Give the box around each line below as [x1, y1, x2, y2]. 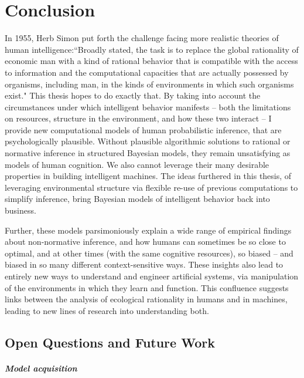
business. [5, 204, 36, 217]
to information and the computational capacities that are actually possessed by [5, 66, 289, 78]
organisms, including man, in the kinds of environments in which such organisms [5, 77, 294, 90]
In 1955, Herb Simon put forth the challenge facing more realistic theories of [5, 32, 279, 44]
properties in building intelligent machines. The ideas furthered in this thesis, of [5, 170, 292, 182]
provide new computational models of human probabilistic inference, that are [5, 123, 282, 136]
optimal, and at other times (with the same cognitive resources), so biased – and [5, 247, 293, 259]
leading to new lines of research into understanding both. [5, 304, 209, 316]
